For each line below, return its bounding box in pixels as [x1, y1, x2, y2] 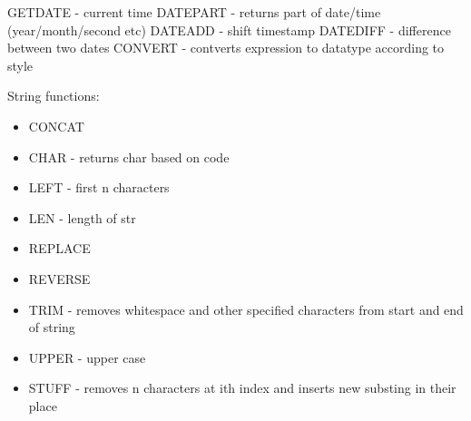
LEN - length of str [28, 208, 136, 227]
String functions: [7, 86, 100, 105]
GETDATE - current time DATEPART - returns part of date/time [7, 3, 381, 21]
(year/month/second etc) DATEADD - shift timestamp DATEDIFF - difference [7, 20, 451, 39]
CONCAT [28, 116, 84, 135]
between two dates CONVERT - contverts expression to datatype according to [7, 38, 445, 57]
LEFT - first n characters [28, 178, 170, 197]
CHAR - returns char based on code [28, 147, 230, 166]
